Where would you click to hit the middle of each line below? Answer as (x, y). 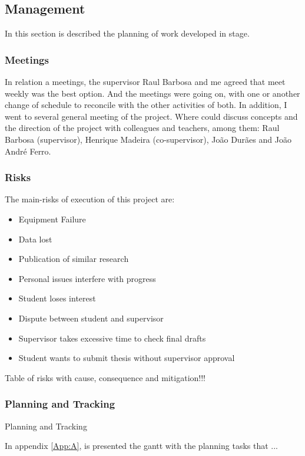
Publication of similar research (74, 259)
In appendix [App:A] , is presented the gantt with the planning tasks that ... (141, 446)
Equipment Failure (52, 219)
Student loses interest (57, 298)
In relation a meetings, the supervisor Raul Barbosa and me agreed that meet (145, 82)
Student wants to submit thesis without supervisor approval (127, 358)
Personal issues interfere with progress (87, 278)
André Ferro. (28, 151)
